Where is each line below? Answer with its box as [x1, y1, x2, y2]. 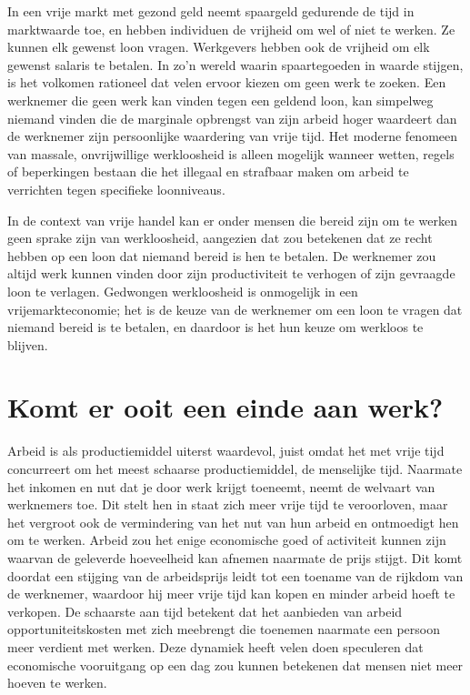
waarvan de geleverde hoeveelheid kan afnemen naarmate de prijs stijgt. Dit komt [7, 548, 463, 567]
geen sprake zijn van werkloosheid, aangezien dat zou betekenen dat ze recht [7, 228, 433, 247]
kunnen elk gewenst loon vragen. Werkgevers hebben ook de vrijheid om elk [7, 37, 430, 56]
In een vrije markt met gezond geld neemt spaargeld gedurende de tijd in [7, 2, 415, 20]
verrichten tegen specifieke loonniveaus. [7, 179, 225, 198]
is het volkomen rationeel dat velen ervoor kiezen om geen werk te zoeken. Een [7, 73, 446, 92]
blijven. [7, 335, 48, 354]
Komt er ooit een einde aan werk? [7, 388, 444, 426]
